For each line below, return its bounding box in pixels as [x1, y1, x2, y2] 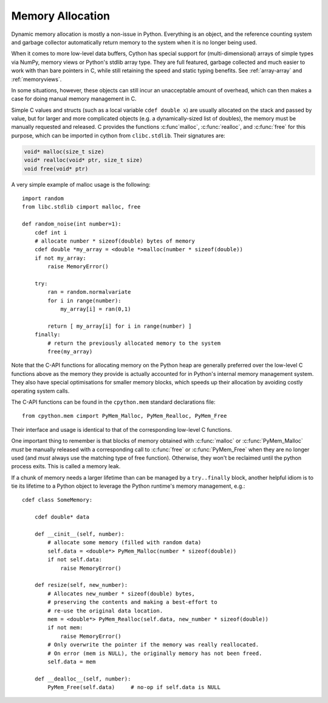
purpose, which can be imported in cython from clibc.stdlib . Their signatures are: [11, 131, 226, 139]
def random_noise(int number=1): [22, 221, 121, 227]
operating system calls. [11, 387, 70, 395]
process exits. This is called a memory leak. [11, 463, 121, 470]
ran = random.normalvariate [47, 289, 131, 296]
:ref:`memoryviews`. [11, 75, 62, 83]
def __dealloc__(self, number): [34, 675, 131, 682]
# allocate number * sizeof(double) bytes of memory [34, 237, 196, 244]
